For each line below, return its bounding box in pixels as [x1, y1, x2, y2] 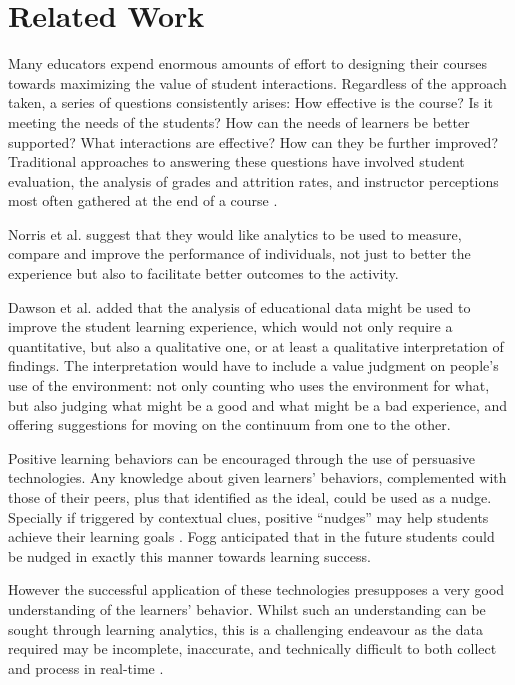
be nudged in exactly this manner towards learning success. [8, 545, 371, 566]
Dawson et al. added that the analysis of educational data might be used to [8, 296, 471, 317]
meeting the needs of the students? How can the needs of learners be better [8, 111, 470, 132]
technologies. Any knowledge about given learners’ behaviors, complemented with [8, 467, 507, 488]
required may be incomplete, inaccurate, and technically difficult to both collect [8, 638, 497, 659]
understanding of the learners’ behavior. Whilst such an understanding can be [8, 598, 486, 619]
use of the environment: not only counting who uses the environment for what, [8, 375, 490, 396]
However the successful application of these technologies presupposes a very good [8, 579, 505, 600]
